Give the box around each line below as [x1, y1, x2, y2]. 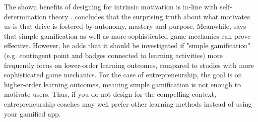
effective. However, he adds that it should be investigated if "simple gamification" [4, 40, 251, 51]
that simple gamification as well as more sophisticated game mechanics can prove [4, 30, 251, 41]
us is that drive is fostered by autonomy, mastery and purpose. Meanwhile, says [4, 21, 246, 31]
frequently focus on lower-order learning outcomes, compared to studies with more [4, 60, 254, 70]
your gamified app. [4, 108, 61, 119]
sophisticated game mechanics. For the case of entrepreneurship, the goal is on [4, 69, 242, 80]
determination [4, 11, 47, 21]
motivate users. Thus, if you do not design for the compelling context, [4, 89, 216, 99]
